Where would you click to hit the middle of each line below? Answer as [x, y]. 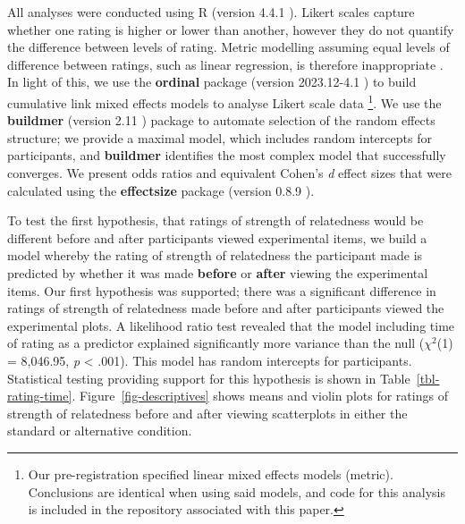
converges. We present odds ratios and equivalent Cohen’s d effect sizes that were [229, 173]
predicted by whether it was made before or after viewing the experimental [218, 272]
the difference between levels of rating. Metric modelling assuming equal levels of [228, 47]
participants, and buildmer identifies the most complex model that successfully [227, 155]
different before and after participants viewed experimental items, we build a [217, 237]
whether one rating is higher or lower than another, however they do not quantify [231, 29]
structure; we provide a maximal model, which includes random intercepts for [220, 137]
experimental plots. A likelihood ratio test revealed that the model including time [231, 325]
